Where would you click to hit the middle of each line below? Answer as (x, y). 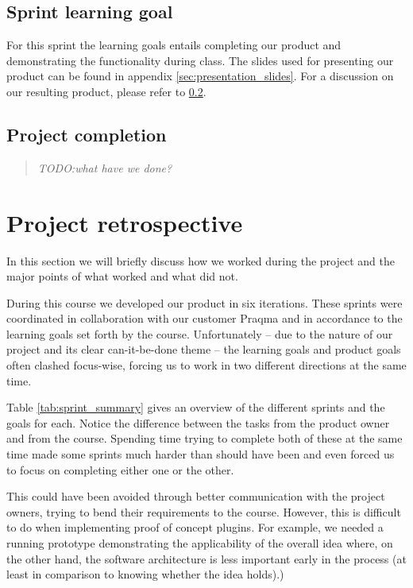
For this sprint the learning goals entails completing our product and (174, 45)
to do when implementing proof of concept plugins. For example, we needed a (195, 527)
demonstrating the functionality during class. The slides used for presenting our (200, 60)
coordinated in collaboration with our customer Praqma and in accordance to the (205, 318)
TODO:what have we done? (105, 167)
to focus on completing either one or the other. (120, 469)
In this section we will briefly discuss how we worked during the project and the (201, 260)
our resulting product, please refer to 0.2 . (106, 91)
